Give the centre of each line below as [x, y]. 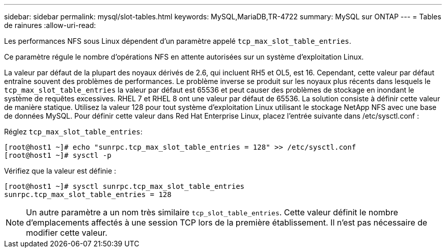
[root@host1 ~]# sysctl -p [58, 155]
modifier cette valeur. [67, 233]
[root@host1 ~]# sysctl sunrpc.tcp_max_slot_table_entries [124, 186]
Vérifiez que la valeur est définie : [60, 171]
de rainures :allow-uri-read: [50, 25]
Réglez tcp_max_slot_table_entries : [73, 132]
